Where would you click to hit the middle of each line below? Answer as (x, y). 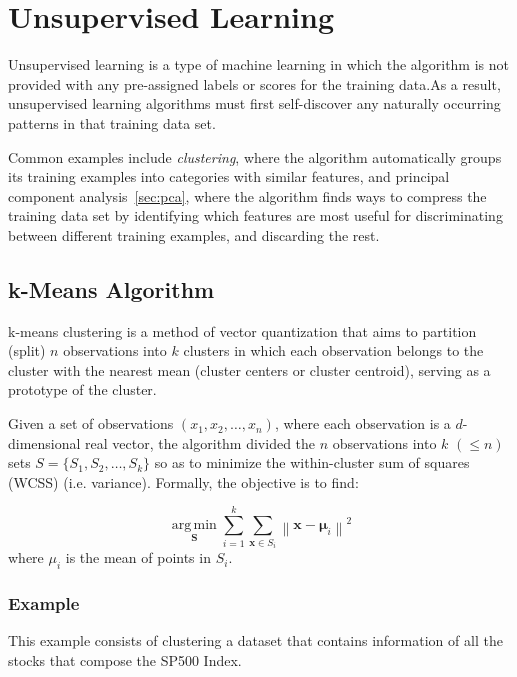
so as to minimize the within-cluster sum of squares (312, 462)
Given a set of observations (91, 423)
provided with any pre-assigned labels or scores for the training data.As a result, (254, 83)
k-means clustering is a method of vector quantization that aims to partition (242, 330)
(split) (27, 350)
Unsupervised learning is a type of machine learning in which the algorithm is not (258, 64)
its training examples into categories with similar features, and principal (229, 176)
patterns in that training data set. (112, 122)
